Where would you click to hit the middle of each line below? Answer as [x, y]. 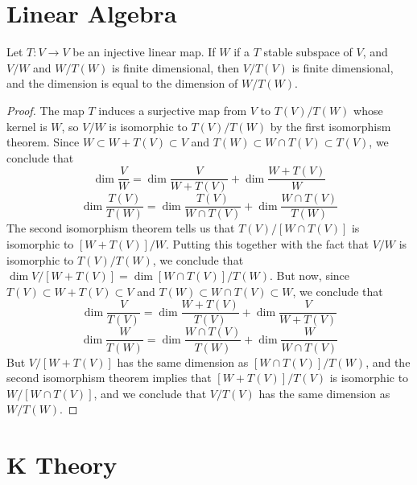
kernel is [27, 126]
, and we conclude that [150, 393]
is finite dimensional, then [176, 67]
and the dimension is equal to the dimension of [122, 83]
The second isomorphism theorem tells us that [121, 228]
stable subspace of [308, 52]
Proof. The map [45, 110]
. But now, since [310, 275]
